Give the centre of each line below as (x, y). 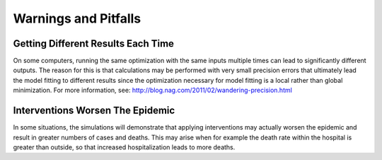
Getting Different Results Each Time (94, 44)
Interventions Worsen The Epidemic (94, 111)
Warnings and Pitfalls (77, 18)
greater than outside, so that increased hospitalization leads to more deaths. (124, 147)
